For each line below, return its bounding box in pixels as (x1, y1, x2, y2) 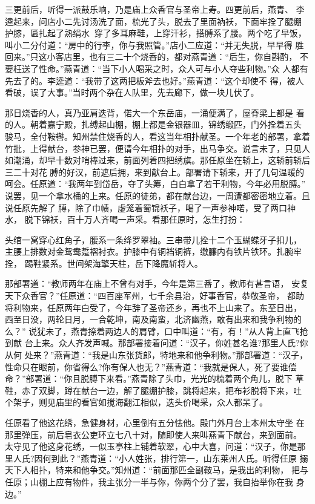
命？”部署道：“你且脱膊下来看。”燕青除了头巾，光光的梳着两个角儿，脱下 (5, 372, 293, 385)
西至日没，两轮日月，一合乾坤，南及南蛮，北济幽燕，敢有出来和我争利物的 (5, 313, 302, 326)
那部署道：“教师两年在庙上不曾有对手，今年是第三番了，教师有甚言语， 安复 (5, 277, 309, 290)
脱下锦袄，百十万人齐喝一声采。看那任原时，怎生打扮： (24, 213, 245, 226)
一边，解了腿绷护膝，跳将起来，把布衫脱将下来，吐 (98, 384, 302, 396)
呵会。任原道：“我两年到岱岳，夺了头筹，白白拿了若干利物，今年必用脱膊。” (5, 177, 306, 190)
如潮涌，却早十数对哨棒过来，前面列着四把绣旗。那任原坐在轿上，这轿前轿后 (5, 154, 310, 166)
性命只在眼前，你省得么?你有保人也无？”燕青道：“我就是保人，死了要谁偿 (5, 360, 297, 373)
